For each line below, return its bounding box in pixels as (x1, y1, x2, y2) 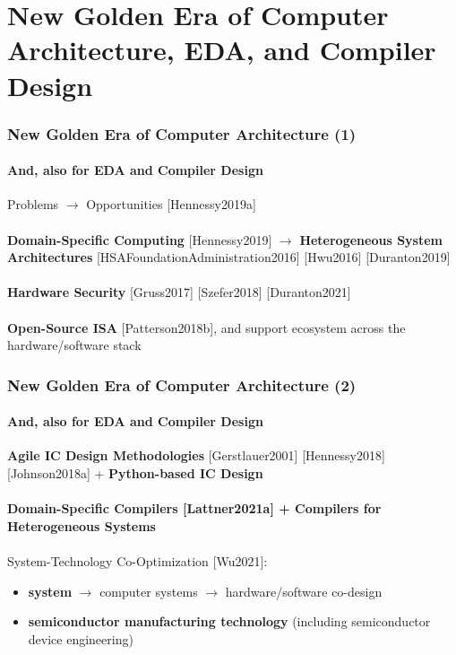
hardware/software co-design (225, 581, 383, 600)
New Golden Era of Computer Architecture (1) (7, 122, 357, 144)
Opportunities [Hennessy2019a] (86, 195, 256, 214)
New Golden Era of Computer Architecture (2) (7, 373, 357, 396)
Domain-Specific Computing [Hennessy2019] (7, 230, 272, 249)
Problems (7, 195, 59, 214)
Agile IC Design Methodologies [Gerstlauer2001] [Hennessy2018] (7, 446, 385, 465)
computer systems (99, 581, 198, 600)
